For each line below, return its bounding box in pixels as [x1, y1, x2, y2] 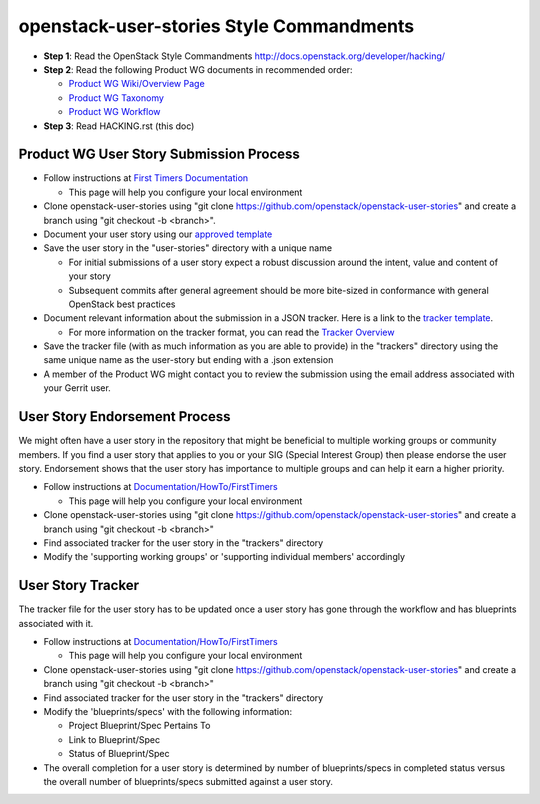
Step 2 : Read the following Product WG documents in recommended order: [43, 63, 354, 75]
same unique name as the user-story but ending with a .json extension [43, 354, 334, 366]
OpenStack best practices [68, 298, 176, 310]
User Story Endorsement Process [18, 408, 231, 425]
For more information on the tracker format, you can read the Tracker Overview [68, 326, 395, 338]
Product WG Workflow [68, 106, 161, 118]
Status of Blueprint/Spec [68, 748, 170, 760]
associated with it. [18, 617, 94, 629]
